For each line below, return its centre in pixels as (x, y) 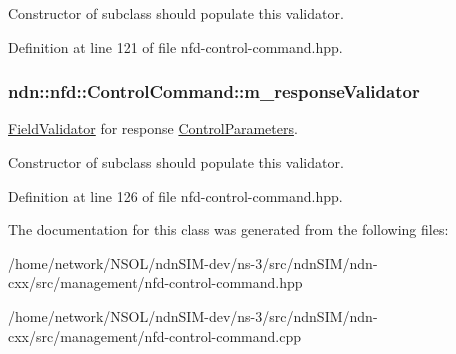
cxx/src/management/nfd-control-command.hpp (155, 282)
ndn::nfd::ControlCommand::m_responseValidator (214, 91)
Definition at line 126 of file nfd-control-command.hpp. (175, 195)
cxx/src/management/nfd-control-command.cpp (154, 335)
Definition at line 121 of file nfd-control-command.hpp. (175, 46)
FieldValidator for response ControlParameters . (153, 128)
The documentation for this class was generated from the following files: (228, 229)
